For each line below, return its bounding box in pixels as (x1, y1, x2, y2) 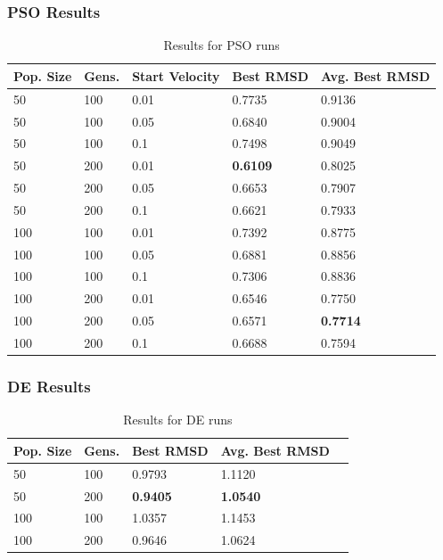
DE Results (7, 375, 91, 397)
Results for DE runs (123, 410, 233, 429)
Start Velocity (132, 66, 220, 85)
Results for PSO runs (163, 36, 280, 54)
